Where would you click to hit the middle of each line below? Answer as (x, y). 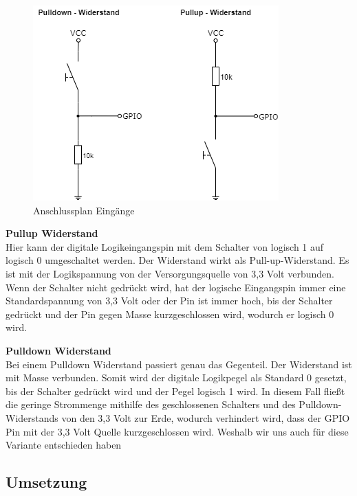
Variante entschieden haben (64, 445)
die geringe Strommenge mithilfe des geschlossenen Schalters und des (151, 404)
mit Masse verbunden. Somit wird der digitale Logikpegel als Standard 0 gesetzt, (176, 377)
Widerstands (32, 417)
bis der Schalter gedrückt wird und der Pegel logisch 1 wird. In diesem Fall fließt (175, 391)
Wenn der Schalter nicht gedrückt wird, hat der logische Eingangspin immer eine (176, 287)
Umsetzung (46, 482)
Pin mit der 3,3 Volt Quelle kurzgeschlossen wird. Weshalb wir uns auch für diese (177, 431)
